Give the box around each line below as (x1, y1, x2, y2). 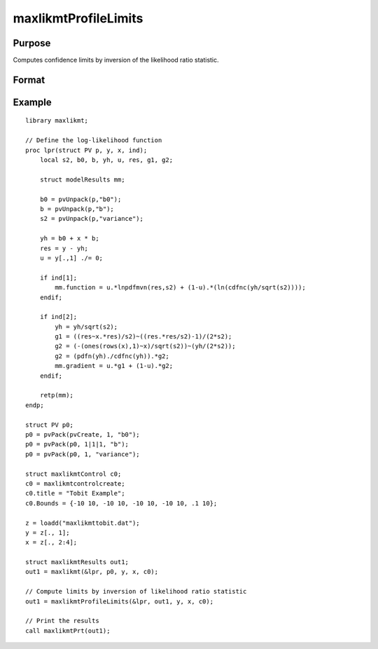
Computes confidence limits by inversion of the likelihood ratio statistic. (13, 56, 220, 64)
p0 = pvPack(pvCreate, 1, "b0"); (25, 430, 140, 438)
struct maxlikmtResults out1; (25, 558, 129, 566)
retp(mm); (39, 391, 73, 399)
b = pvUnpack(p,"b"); (39, 205, 115, 213)
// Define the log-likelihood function (25, 137, 162, 144)
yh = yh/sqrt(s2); (55, 322, 118, 331)
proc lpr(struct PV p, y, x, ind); (25, 146, 148, 154)
